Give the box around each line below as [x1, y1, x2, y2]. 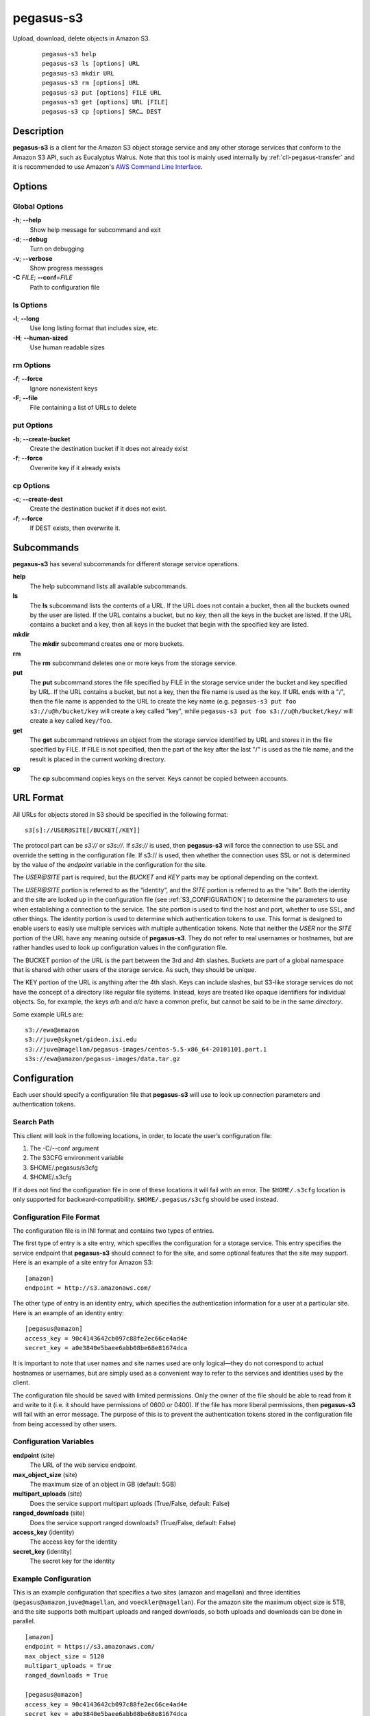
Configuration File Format [12, 1212, 100, 1222]
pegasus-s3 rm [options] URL [42, 79, 140, 87]
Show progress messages [29, 264, 103, 273]
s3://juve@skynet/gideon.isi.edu [25, 1036, 137, 1043]
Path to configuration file [29, 283, 100, 291]
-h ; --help [12, 216, 42, 224]
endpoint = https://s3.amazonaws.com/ [25, 1643, 156, 1651]
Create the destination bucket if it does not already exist [29, 445, 188, 453]
